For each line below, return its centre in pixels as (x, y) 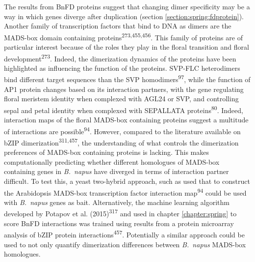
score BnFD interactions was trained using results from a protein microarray (119, 223)
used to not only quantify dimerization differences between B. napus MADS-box (125, 244)
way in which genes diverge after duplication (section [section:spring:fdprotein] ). (124, 16)
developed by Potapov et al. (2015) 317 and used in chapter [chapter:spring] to (120, 213)
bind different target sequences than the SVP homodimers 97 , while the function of (127, 79)
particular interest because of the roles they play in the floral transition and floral (127, 47)
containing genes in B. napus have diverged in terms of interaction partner (116, 171)
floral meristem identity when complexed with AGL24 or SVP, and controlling (121, 99)
